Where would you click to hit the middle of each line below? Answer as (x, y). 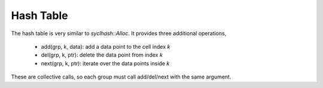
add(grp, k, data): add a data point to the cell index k (106, 46)
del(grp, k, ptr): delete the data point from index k (102, 55)
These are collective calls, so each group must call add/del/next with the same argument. (121, 77)
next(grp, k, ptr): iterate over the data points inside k (105, 63)
